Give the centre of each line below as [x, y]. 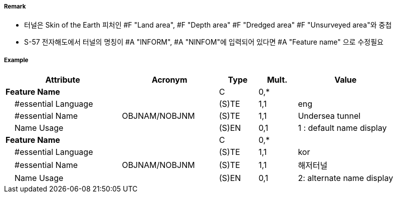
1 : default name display [342, 128]
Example [16, 60]
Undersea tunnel [329, 116]
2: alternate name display [346, 178]
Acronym [169, 80]
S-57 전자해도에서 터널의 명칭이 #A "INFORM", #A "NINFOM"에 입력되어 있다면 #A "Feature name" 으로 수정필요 [204, 42]
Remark [15, 7]
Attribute [63, 80]
